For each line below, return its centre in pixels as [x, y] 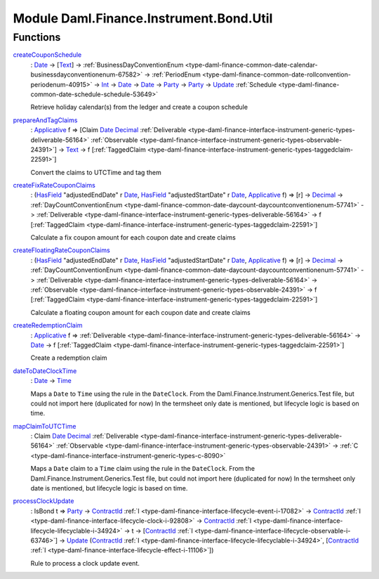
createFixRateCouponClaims [54, 186]
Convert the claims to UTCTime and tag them [96, 172]
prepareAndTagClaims [45, 120]
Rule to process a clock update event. [85, 563]
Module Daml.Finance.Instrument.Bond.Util [143, 18]
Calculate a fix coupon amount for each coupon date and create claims [133, 238]
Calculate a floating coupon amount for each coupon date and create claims [140, 312]
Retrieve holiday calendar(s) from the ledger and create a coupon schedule [139, 107]
